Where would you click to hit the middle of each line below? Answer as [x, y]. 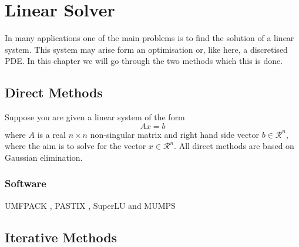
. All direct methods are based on [234, 146]
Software [26, 183]
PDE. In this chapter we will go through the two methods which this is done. [144, 61]
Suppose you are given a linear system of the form [95, 117]
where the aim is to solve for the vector [75, 146]
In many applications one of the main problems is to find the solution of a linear [149, 38]
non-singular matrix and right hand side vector [175, 134]
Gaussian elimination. [44, 157]
